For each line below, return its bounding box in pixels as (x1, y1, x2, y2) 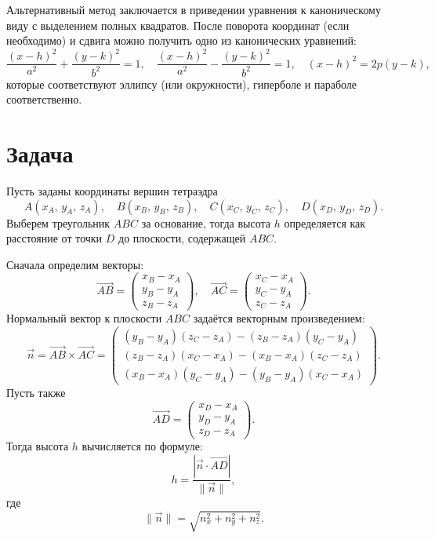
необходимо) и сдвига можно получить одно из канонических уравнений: (6, 32, 357, 49)
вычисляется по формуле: (82, 438, 203, 454)
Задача (6, 137, 74, 169)
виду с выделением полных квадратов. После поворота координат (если (6, 16, 350, 33)
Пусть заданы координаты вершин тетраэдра (6, 183, 218, 198)
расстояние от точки (6, 230, 103, 246)
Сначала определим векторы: (6, 256, 144, 272)
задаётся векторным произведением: (193, 310, 365, 326)
